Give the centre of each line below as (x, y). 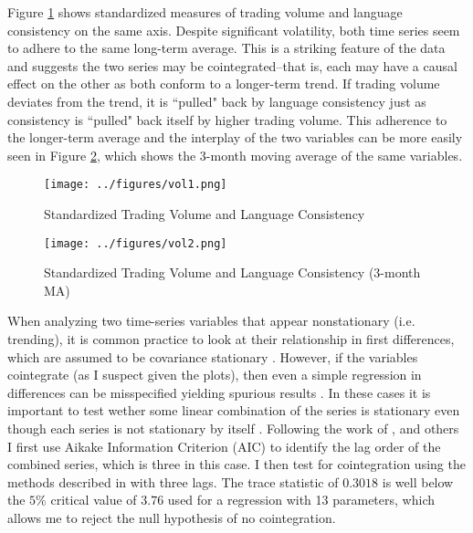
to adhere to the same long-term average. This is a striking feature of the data (226, 48)
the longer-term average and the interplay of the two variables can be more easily (235, 137)
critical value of (94, 500)
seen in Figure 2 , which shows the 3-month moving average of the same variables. (235, 155)
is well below (418, 481)
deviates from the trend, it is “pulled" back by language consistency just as (217, 101)
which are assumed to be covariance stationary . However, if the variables (213, 356)
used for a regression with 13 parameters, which (301, 500)
